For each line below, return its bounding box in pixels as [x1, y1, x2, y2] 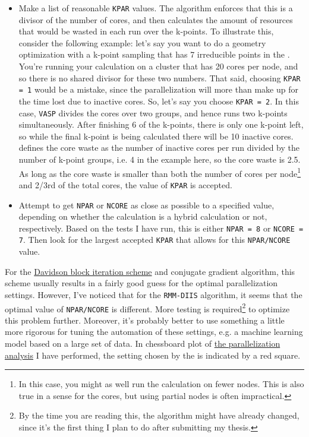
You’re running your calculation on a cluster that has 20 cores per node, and [18, 60, 298, 72]
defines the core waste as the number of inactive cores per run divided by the [18, 141, 299, 154]
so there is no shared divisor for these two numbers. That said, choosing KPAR [18, 71, 301, 84]
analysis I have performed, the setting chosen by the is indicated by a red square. [5, 349, 301, 361]
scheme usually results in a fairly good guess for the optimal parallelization [5, 277, 278, 289]
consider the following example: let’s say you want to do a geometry [18, 36, 266, 49]
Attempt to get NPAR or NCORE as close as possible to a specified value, [18, 198, 275, 211]
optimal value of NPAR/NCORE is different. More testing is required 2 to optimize [5, 300, 290, 315]
